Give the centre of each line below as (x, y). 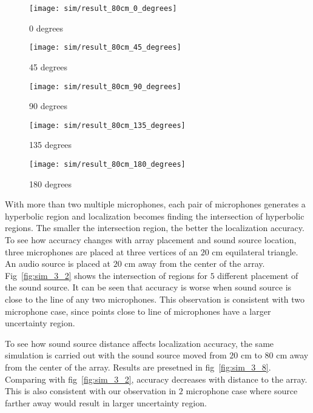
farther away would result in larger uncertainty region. (106, 402)
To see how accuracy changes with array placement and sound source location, (151, 240)
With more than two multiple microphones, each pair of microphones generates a (155, 204)
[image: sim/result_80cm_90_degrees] (105, 86)
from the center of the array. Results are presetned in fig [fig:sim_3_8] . (138, 367)
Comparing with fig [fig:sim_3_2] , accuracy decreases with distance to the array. (156, 379)
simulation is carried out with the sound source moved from (116, 355)
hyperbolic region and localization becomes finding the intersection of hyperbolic (155, 216)
